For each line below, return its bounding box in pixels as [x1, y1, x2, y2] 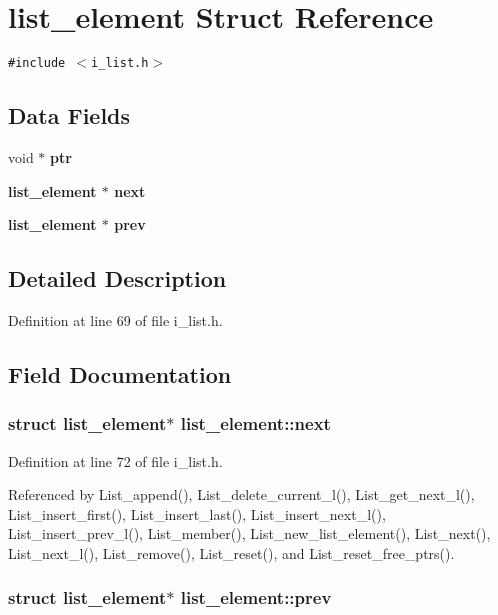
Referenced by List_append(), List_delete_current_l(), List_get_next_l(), [8, 484, 475, 505]
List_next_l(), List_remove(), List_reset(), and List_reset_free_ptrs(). [8, 542, 455, 563]
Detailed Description [8, 263, 227, 294]
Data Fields [8, 100, 131, 131]
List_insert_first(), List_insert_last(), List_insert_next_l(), [8, 503, 386, 524]
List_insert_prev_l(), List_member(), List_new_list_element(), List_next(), [8, 523, 491, 544]
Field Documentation [8, 358, 232, 389]
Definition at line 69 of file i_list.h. [8, 309, 223, 330]
